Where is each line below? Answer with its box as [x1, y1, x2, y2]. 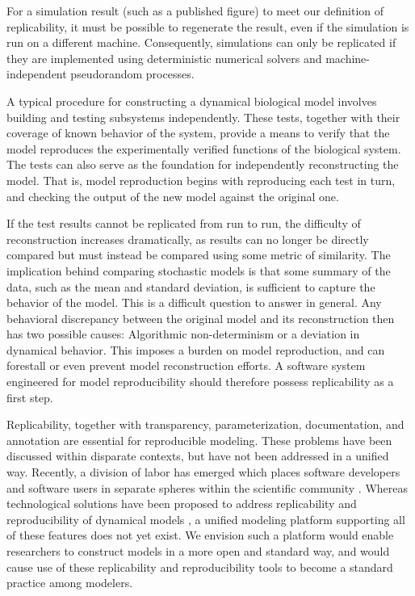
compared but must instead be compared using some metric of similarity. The [6, 246, 391, 263]
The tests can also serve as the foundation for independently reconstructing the [6, 156, 399, 173]
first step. [6, 388, 53, 405]
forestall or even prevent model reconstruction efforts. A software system [6, 357, 366, 374]
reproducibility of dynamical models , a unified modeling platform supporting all [6, 510, 405, 527]
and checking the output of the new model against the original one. [6, 187, 339, 204]
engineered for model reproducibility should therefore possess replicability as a [6, 373, 394, 390]
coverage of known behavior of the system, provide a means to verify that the [6, 124, 390, 141]
